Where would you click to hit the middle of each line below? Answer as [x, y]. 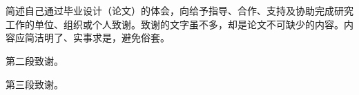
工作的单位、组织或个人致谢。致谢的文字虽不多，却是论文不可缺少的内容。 [175, 24]
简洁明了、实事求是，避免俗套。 [97, 38]
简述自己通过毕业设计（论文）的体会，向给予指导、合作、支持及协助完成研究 [179, 11]
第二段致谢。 [35, 60]
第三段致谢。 [35, 84]
